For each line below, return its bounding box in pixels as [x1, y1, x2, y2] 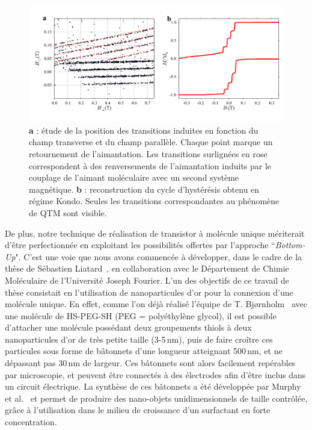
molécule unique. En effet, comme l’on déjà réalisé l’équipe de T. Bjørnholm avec [5, 298, 307, 310]
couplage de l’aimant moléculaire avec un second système [29, 171, 239, 184]
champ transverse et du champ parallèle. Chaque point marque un [29, 136, 273, 148]
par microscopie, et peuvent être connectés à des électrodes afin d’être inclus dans [5, 368, 306, 381]
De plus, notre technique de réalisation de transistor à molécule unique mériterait [5, 226, 305, 239]
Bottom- [275, 238, 305, 251]
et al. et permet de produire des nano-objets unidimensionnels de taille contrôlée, [5, 391, 308, 404]
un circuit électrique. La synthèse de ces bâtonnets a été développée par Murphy [5, 380, 301, 393]
